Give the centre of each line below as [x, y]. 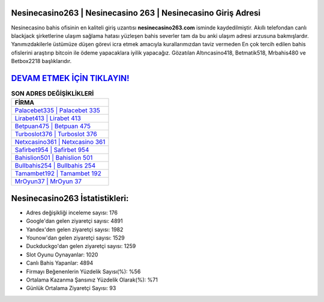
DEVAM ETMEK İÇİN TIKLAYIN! [70, 78]
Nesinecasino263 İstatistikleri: [70, 198]
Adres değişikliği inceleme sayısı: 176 [72, 213]
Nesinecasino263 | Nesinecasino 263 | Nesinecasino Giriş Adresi [136, 13]
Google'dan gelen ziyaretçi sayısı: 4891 [74, 221]
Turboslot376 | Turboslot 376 [56, 134]
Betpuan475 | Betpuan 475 [53, 126]
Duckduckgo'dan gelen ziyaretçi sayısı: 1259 [81, 246]
